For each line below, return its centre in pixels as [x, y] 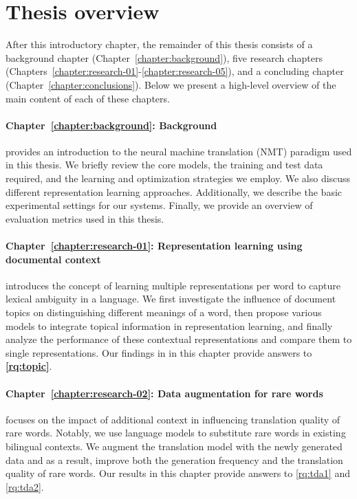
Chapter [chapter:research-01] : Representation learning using [154, 246]
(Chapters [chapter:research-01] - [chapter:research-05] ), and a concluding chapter [175, 71]
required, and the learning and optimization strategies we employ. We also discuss [178, 178]
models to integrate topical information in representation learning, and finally [169, 325]
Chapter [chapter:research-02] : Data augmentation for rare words [164, 393]
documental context [53, 259]
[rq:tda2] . [25, 486]
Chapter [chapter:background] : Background [111, 125]
